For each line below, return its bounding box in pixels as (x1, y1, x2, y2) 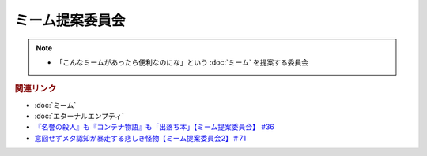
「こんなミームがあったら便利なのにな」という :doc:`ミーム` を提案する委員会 (55, 58, 309, 67)
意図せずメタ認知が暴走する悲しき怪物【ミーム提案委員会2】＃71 (34, 133, 247, 143)
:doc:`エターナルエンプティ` (34, 111, 124, 121)
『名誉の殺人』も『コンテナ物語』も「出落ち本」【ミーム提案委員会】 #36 (34, 122, 274, 132)
